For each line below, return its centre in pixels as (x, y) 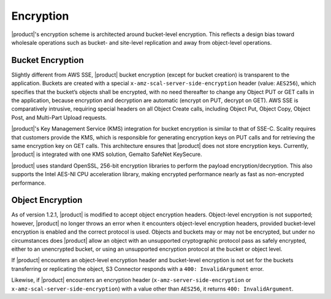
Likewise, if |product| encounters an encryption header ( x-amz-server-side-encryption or (131, 280)
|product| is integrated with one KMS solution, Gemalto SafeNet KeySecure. (107, 154)
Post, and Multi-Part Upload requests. (59, 117)
